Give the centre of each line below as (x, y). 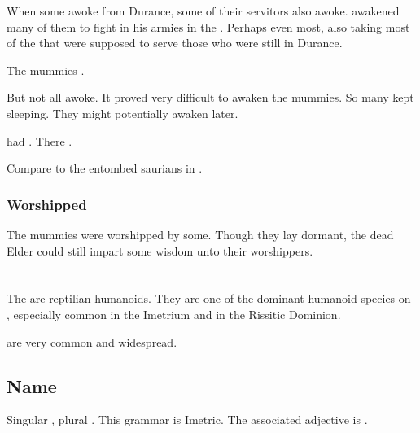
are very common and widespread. (92, 341)
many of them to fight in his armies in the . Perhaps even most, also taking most (208, 26)
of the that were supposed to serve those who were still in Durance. (175, 43)
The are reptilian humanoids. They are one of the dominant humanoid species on (209, 298)
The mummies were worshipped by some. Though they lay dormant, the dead (200, 234)
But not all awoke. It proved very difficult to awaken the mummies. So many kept (210, 97)
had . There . (39, 140)
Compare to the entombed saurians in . (105, 168)
